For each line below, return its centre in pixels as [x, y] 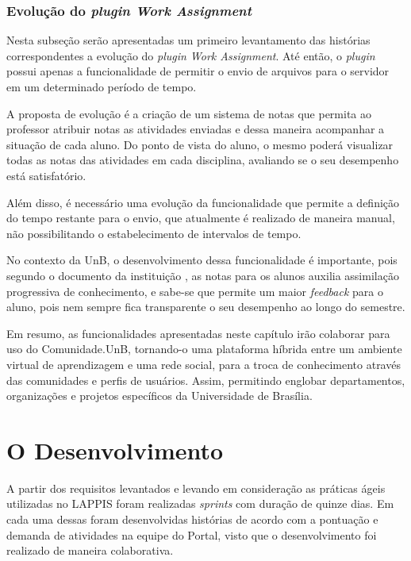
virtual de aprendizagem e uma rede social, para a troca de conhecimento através [204, 364]
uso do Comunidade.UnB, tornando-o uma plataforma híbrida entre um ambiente [204, 349]
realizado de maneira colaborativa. [90, 550]
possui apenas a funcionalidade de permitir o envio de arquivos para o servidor [198, 71]
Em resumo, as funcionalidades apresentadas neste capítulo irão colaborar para [198, 333]
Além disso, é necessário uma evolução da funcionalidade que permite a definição [203, 202]
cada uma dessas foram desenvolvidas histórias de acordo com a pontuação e [192, 519]
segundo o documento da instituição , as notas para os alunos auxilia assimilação [203, 275]
